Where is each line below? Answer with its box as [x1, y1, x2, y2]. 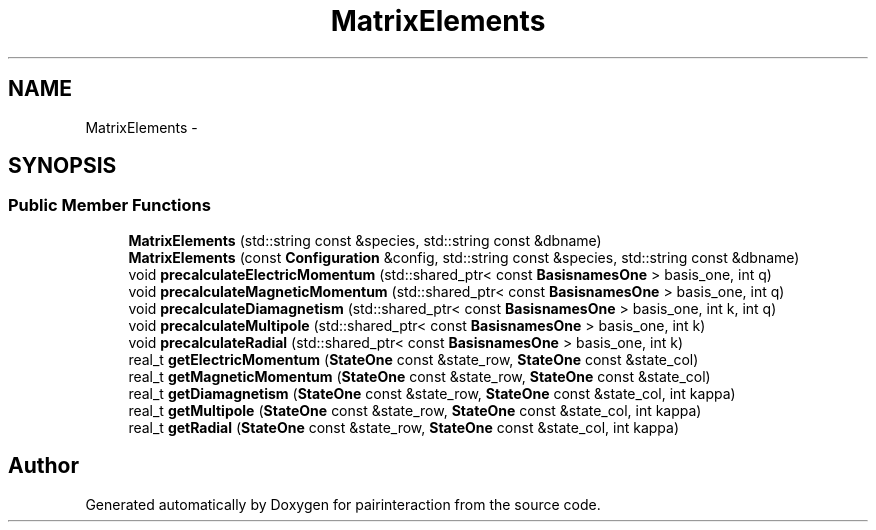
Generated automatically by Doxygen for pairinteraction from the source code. [85, 495, 601, 513]
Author [8, 453, 79, 479]
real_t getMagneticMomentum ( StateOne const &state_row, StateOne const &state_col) [128, 367, 711, 385]
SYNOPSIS [8, 153, 117, 179]
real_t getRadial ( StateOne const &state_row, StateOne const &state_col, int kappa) [128, 418, 680, 436]
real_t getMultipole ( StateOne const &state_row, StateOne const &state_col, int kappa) [128, 401, 702, 419]
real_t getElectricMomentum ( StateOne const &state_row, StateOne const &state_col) [128, 350, 699, 368]
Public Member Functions [8, 195, 211, 216]
